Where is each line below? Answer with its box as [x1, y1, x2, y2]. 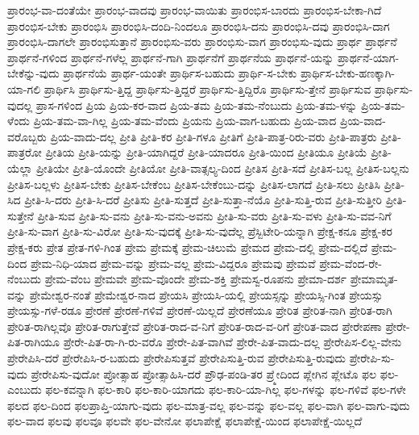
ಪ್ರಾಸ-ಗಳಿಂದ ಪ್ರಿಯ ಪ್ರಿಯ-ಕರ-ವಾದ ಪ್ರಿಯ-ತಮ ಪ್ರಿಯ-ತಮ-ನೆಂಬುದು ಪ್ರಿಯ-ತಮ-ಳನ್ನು [35, 96, 358, 113]
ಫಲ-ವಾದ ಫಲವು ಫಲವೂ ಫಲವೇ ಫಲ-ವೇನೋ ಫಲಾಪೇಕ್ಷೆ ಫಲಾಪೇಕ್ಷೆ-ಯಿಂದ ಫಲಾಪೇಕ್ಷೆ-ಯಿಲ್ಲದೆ [7, 412, 363, 429]
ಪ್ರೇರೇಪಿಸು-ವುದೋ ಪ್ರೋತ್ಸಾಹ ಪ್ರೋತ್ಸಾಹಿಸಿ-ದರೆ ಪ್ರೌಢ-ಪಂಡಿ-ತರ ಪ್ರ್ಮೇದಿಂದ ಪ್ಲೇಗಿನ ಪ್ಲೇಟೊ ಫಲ [31, 365, 377, 382]
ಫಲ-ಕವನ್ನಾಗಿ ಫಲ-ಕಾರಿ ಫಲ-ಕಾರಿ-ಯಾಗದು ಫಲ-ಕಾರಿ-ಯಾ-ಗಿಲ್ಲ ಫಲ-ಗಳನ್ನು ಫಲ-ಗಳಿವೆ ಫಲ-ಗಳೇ [45, 381, 406, 398]
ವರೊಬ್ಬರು [7, 128, 47, 144]
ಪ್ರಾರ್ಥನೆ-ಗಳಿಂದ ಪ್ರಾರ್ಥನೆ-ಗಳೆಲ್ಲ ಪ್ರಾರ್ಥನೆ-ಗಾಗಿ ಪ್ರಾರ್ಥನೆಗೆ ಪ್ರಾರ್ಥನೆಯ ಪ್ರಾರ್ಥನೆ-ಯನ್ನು [7, 48, 334, 65]
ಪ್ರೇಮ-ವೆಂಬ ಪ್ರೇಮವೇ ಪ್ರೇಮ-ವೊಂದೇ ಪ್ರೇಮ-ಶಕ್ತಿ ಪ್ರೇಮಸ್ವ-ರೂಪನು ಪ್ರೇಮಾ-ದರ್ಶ [44, 270, 346, 287]
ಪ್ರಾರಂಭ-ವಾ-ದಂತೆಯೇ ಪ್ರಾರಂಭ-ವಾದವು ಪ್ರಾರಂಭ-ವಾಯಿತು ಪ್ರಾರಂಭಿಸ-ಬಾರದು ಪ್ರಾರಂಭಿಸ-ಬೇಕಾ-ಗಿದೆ [7, 2, 382, 18]
